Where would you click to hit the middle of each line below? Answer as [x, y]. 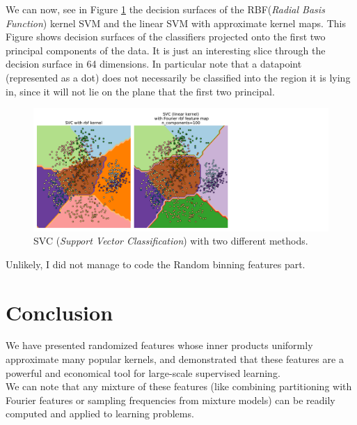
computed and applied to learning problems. [100, 414]
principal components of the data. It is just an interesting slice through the [166, 50]
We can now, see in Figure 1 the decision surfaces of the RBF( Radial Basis [165, 9]
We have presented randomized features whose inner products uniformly [159, 345]
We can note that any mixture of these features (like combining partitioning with [179, 386]
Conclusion [59, 312]
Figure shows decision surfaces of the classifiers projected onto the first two [166, 37]
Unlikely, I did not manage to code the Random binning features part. [156, 264]
